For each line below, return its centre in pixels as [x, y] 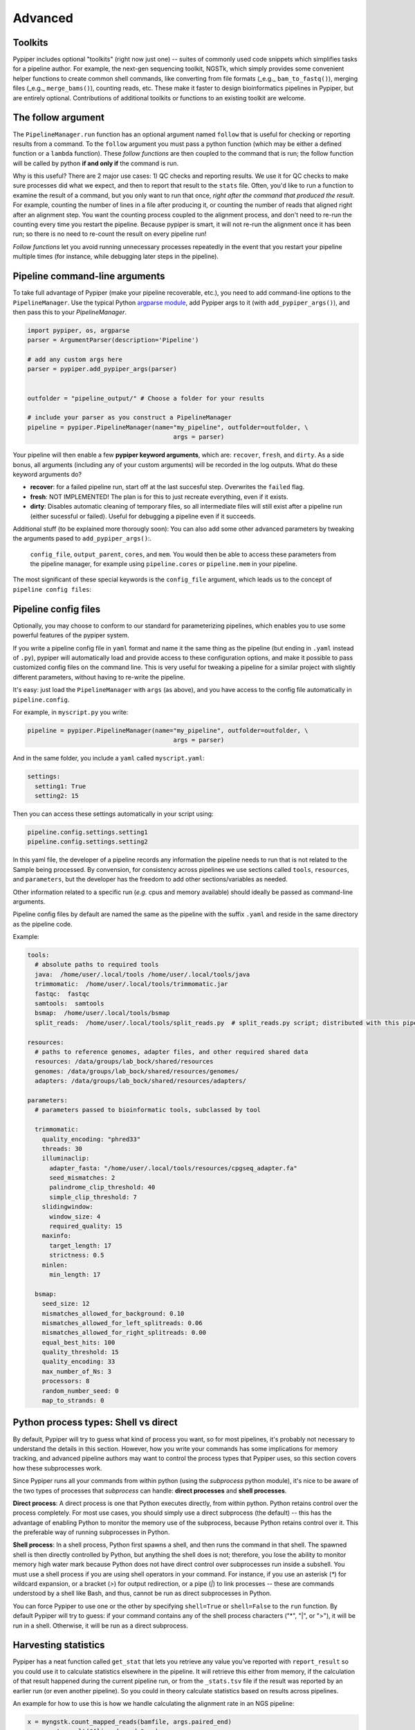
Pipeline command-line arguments [89, 276]
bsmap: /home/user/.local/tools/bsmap [102, 1013]
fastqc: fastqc [62, 994]
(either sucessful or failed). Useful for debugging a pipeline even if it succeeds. [143, 516]
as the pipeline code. [43, 924]
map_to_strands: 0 [73, 1401]
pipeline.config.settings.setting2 [87, 842]
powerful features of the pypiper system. [71, 635]
